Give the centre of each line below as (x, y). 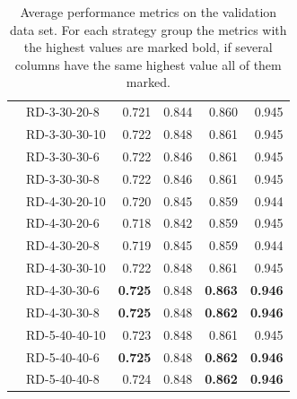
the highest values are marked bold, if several (148, 47)
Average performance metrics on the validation (148, 12)
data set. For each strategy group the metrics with (148, 29)
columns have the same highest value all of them (148, 64)
